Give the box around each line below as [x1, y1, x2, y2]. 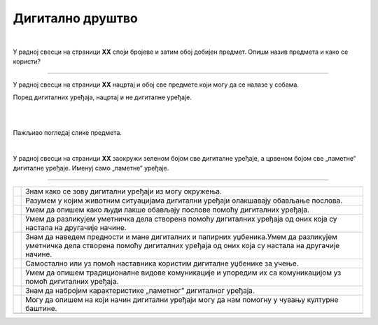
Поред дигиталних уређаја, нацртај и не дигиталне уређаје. [13, 93, 192, 101]
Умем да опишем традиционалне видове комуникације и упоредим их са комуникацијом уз [25, 268, 342, 277]
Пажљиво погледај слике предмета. [13, 129, 122, 137]
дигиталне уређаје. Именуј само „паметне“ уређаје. [13, 164, 169, 173]
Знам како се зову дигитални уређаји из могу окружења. [25, 186, 222, 196]
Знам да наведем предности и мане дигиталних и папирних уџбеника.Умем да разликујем [25, 231, 337, 241]
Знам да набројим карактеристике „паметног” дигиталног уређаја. [25, 285, 255, 295]
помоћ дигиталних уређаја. [25, 276, 119, 286]
